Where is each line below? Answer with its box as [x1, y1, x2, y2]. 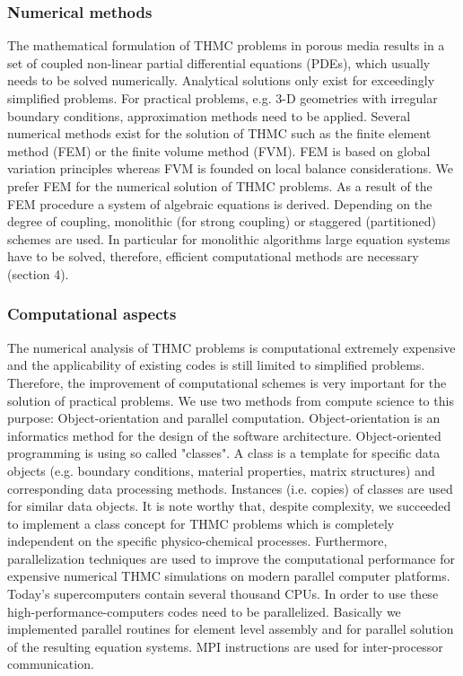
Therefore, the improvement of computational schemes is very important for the [7, 373, 447, 391]
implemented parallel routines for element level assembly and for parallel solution [7, 619, 454, 638]
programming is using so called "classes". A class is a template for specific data [7, 443, 441, 462]
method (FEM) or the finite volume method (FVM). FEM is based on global [7, 141, 431, 160]
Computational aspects [7, 303, 177, 325]
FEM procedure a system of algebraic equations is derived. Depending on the [7, 194, 432, 213]
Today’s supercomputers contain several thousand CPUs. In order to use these [7, 584, 439, 603]
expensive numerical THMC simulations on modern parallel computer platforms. [7, 566, 450, 585]
